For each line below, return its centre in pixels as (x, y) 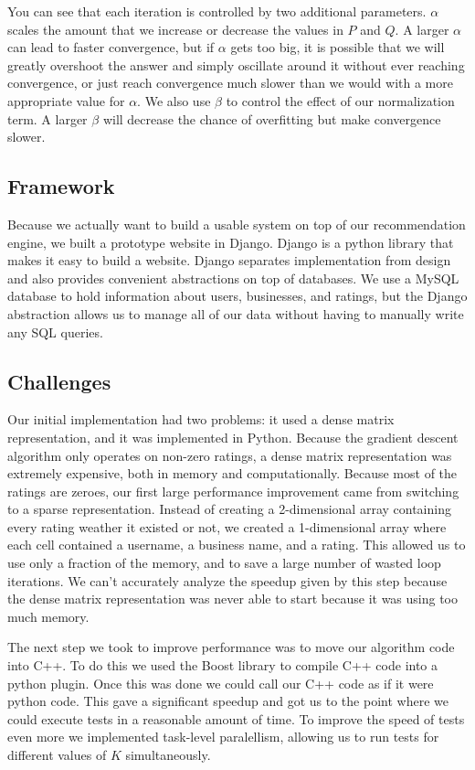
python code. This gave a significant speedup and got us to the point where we (228, 701)
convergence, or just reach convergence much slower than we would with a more (230, 83)
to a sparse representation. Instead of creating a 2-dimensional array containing (229, 509)
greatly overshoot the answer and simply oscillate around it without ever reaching (236, 64)
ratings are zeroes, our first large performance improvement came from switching (233, 491)
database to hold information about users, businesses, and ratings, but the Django (237, 296)
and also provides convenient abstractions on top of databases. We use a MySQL (233, 278)
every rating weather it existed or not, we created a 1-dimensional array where (227, 526)
